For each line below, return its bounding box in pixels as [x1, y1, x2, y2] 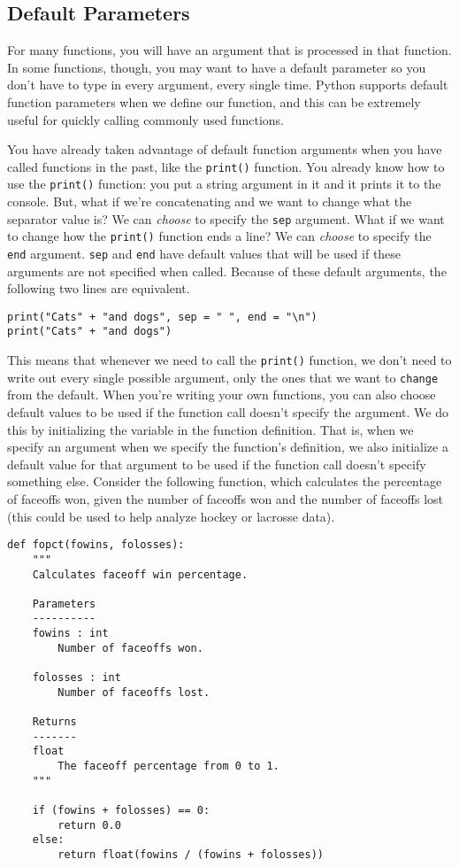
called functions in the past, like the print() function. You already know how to [7, 157, 445, 175]
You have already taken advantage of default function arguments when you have [7, 140, 442, 159]
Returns [32, 716, 77, 729]
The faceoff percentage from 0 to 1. [57, 760, 279, 773]
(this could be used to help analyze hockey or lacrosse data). [7, 507, 335, 525]
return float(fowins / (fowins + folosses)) [57, 848, 324, 861]
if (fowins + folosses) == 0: [32, 804, 210, 817]
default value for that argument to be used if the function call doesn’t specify [7, 454, 426, 473]
